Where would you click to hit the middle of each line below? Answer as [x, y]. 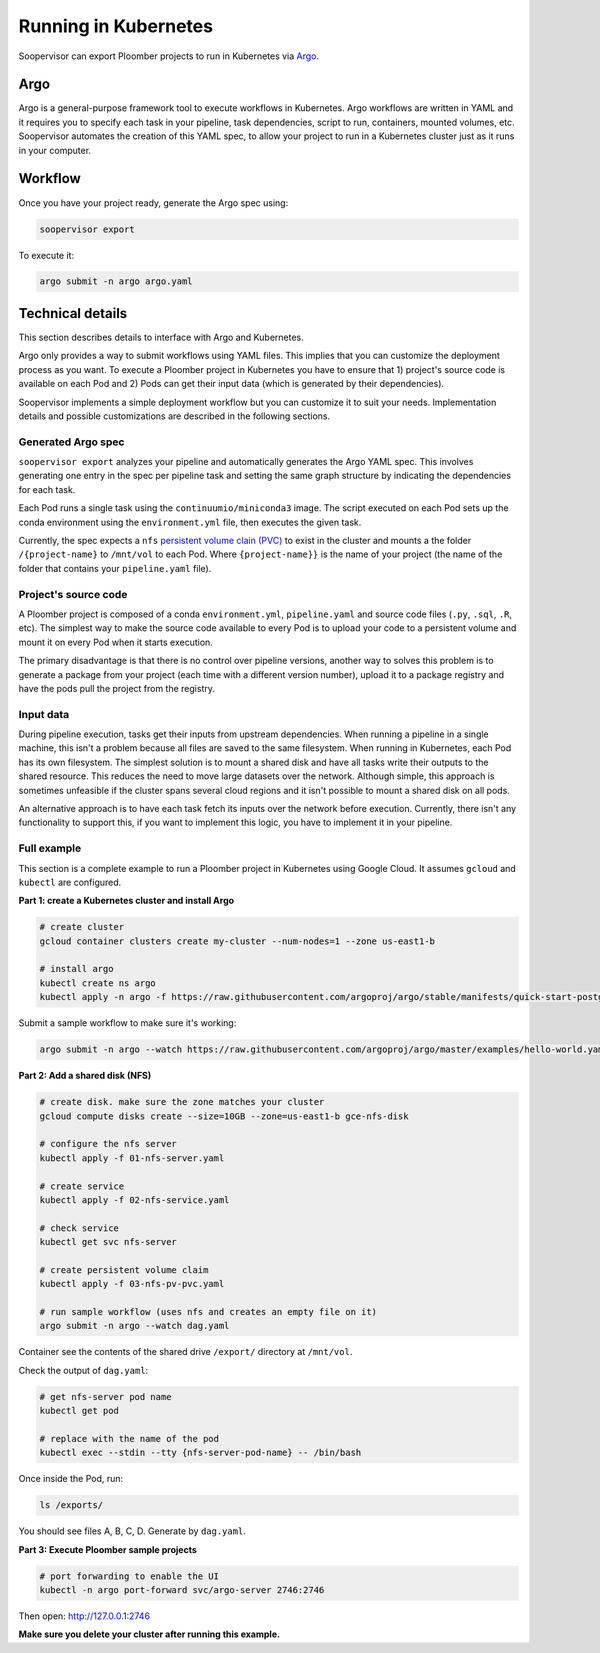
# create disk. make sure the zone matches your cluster [182, 1102]
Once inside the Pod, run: [71, 1479]
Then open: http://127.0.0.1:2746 [84, 1616]
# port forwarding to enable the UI [129, 1576]
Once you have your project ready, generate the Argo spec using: [153, 202]
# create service [82, 1186]
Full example [50, 848]
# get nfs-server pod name [105, 1396]
